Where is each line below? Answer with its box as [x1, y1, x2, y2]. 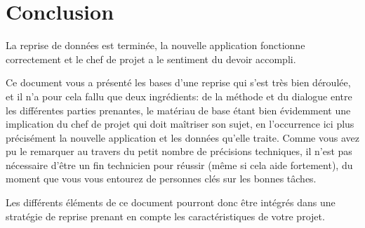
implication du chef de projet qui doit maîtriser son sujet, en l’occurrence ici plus [6, 116, 354, 131]
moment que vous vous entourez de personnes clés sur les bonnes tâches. [6, 171, 317, 186]
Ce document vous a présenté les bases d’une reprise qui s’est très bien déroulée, [6, 75, 351, 90]
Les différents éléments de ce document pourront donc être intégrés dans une [6, 195, 336, 210]
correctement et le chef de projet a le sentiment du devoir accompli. [6, 51, 296, 66]
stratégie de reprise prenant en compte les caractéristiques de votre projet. [6, 208, 325, 223]
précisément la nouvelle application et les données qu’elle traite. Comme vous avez [6, 130, 359, 145]
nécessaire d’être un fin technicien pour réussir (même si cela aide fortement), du [6, 157, 353, 172]
